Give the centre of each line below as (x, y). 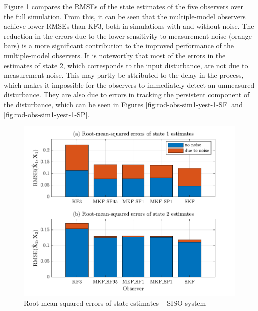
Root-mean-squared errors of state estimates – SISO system (115, 302)
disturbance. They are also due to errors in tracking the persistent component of (127, 95)
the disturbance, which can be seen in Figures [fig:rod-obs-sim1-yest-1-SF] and (123, 104)
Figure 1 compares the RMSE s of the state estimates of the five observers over (124, 6)
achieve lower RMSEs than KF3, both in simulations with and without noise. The (129, 26)
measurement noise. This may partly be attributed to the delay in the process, (124, 75)
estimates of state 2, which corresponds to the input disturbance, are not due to (126, 65)
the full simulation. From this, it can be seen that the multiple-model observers (125, 16)
